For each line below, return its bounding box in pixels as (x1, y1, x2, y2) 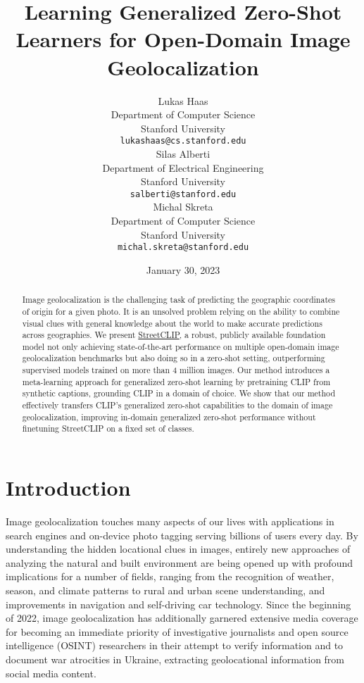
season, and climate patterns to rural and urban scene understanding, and (6, 582, 325, 597)
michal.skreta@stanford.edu (117, 242, 249, 253)
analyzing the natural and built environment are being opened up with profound (6, 555, 353, 570)
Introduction (6, 473, 131, 502)
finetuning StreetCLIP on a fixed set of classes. (22, 422, 194, 434)
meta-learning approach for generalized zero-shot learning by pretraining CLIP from (22, 375, 331, 387)
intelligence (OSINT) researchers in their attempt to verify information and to (6, 638, 344, 653)
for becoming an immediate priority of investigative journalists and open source (6, 624, 349, 639)
